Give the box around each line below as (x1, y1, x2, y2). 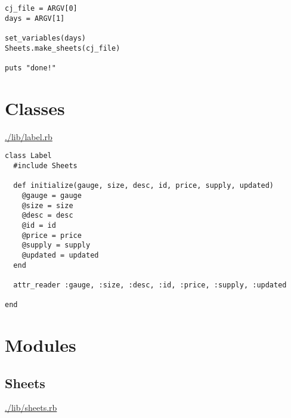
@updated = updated (21, 250, 99, 259)
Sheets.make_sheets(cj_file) (5, 44, 120, 52)
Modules (5, 333, 76, 357)
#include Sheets (13, 161, 78, 170)
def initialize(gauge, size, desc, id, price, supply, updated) (13, 181, 274, 190)
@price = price (21, 231, 82, 240)
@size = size (21, 201, 73, 210)
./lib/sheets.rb (5, 401, 57, 414)
